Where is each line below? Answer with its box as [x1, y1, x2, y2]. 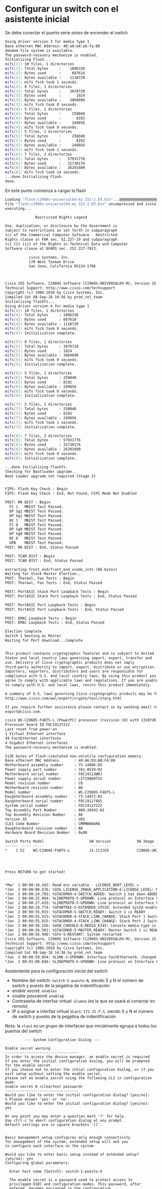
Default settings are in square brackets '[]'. [5, 1122, 103, 1127]
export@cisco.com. [5, 709, 42, 714]
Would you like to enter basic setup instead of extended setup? [5, 1152, 139, 1157]
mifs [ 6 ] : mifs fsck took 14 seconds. [5, 170, 81, 175]
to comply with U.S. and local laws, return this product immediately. [5, 683, 152, 688]
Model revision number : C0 [5, 781, 83, 786]
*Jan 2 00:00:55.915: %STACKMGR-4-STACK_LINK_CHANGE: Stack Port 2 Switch [5, 918, 161, 923]
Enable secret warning [5, 1046, 51, 1051]
